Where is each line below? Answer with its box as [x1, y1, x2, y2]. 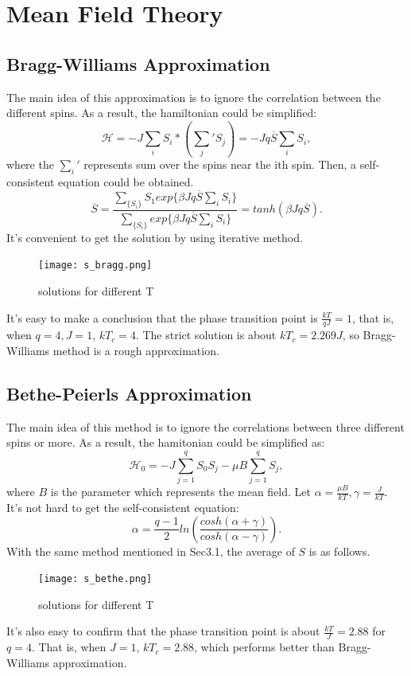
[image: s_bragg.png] [38, 260, 153, 272]
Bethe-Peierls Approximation [6, 381, 252, 406]
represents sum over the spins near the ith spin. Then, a [83, 156, 357, 173]
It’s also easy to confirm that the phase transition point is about [6, 623, 320, 639]
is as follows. [308, 542, 370, 559]
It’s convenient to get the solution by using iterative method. [6, 229, 303, 245]
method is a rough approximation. [52, 342, 219, 359]
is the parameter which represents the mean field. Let [50, 483, 311, 500]
